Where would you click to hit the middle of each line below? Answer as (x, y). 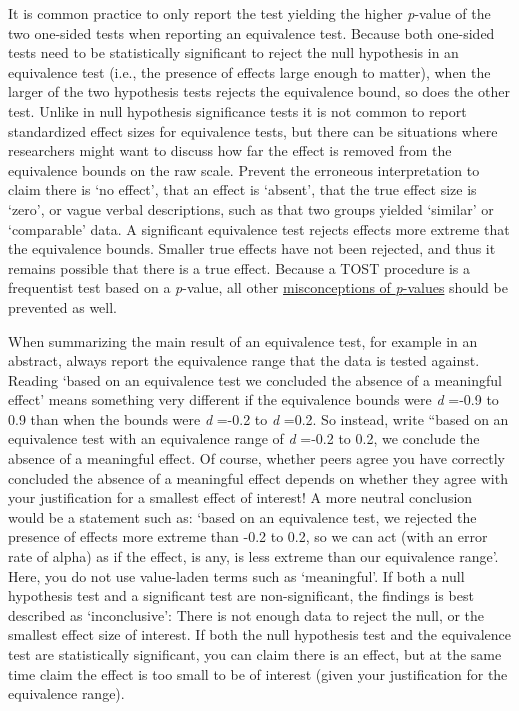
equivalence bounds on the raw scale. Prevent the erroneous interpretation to (244, 169)
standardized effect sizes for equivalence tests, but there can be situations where (253, 130)
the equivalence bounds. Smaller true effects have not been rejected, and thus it (252, 248)
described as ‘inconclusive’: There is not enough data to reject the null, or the (246, 614)
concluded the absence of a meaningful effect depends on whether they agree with (258, 477)
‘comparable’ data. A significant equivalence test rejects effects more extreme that (259, 228)
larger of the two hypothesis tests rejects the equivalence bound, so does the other (259, 91)
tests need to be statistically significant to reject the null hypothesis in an (233, 52)
